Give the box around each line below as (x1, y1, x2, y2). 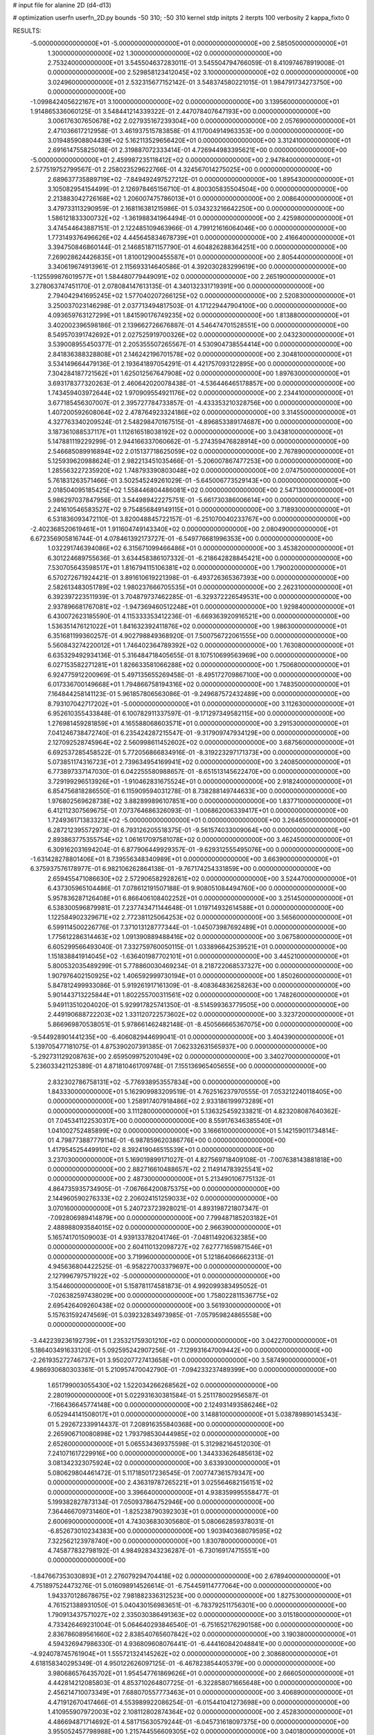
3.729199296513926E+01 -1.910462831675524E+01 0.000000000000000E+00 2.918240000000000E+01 (47, 777, 353, 786)
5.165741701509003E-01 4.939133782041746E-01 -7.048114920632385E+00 (47, 1233, 267, 1242)
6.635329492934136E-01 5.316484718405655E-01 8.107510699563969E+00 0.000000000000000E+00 (47, 651, 348, 659)
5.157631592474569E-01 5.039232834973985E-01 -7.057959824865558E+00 (47, 1310, 272, 1319)
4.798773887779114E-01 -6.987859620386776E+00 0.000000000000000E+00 (55, 1135, 286, 1144)
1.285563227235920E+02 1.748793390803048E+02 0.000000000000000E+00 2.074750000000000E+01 (47, 466, 356, 475)
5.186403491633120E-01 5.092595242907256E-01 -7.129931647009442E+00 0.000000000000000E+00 (30, 1346, 332, 1355)
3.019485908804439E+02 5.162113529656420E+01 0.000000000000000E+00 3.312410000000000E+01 (47, 136, 351, 145)
